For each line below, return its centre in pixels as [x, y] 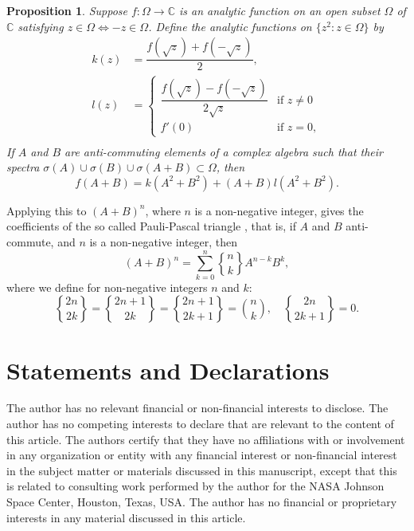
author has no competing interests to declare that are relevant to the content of [200, 424]
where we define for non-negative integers [107, 287]
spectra [23, 167]
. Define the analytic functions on [230, 26]
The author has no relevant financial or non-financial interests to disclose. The [197, 408]
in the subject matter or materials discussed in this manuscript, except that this [202, 470]
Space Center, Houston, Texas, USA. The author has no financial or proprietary [202, 502]
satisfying [41, 26]
